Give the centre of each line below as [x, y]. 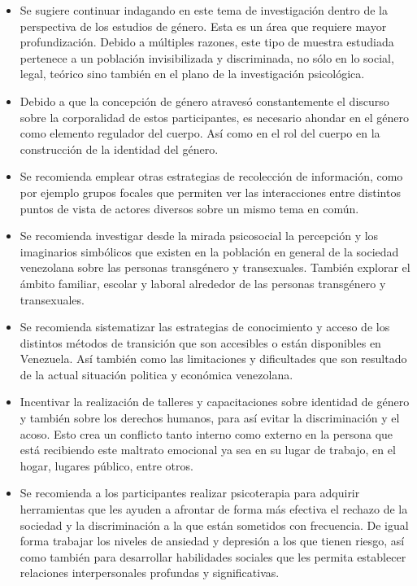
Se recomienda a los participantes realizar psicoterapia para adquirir [190, 493]
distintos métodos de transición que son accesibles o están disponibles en [200, 342]
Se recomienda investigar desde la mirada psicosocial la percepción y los [199, 236]
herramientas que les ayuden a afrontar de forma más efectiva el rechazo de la [214, 509]
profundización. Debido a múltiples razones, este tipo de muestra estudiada [207, 42]
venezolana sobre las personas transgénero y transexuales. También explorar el [215, 267]
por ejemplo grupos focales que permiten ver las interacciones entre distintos [210, 192]
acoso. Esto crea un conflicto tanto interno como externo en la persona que [206, 433]
